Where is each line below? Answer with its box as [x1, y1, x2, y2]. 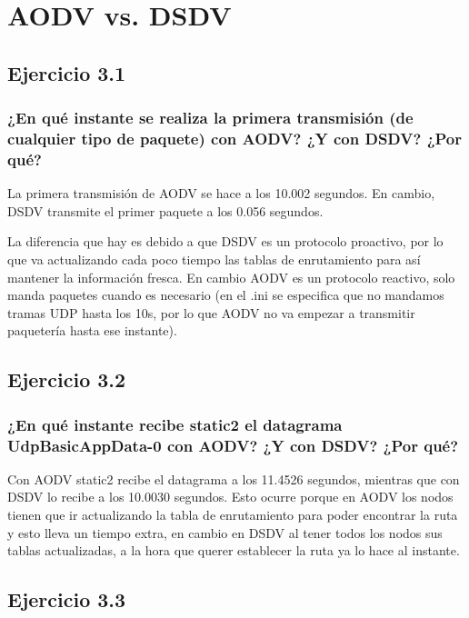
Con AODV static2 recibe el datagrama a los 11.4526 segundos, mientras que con [7, 469, 460, 488]
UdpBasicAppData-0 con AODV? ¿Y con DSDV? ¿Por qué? [7, 434, 459, 456]
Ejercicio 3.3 [7, 585, 126, 613]
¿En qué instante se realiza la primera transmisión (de [7, 106, 414, 129]
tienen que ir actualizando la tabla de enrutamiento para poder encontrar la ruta [7, 505, 458, 524]
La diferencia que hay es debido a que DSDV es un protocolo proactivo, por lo [7, 232, 444, 251]
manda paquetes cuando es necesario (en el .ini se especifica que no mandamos [7, 285, 444, 304]
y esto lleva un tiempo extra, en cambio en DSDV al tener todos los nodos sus [7, 523, 443, 542]
